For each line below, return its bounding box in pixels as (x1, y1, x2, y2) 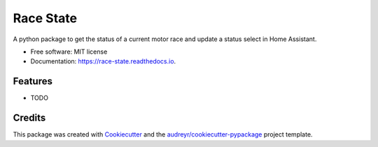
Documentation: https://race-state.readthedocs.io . (30, 57, 176, 65)
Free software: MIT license (30, 47, 108, 56)
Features (13, 75, 52, 87)
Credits (13, 112, 46, 124)
